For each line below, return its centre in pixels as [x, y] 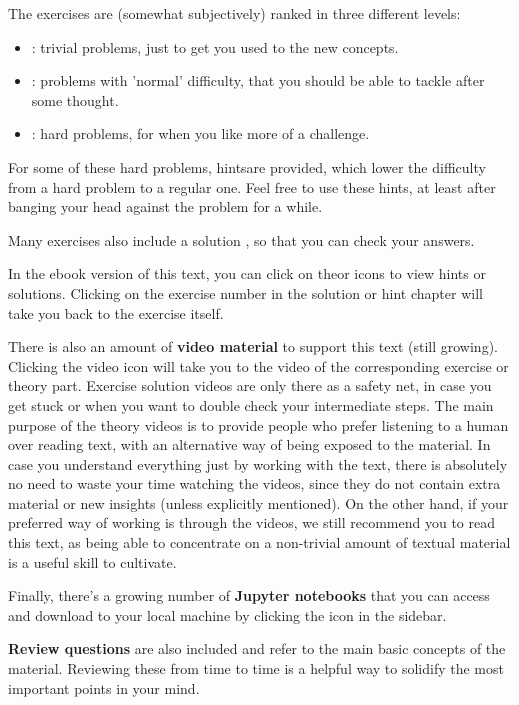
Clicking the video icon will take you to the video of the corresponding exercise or [258, 365]
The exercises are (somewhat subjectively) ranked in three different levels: [234, 13]
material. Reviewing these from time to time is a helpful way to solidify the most [256, 668]
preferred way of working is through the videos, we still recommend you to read [251, 522]
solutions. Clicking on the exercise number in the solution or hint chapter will [245, 292]
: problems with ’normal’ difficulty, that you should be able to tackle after [258, 80]
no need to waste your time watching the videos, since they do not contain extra [254, 483]
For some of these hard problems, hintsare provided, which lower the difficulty [247, 166]
